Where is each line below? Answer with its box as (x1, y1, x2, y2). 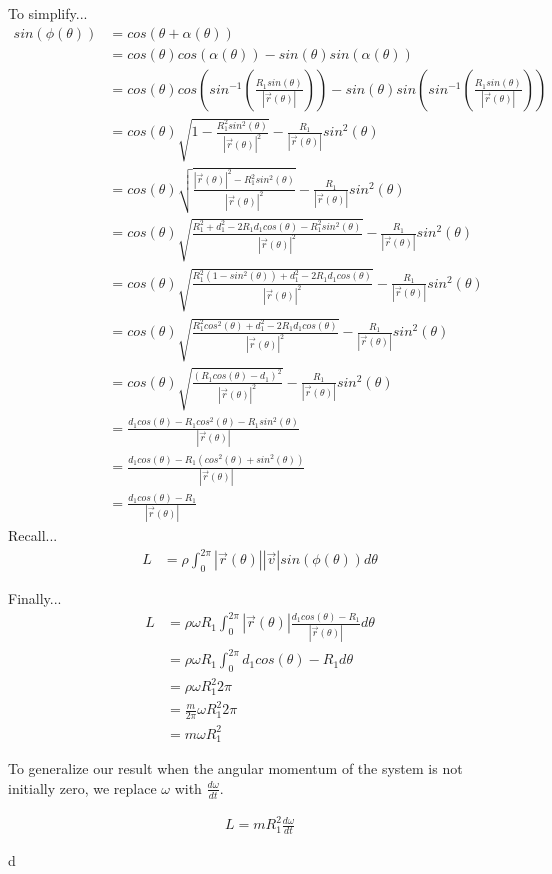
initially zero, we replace (8, 777, 157, 798)
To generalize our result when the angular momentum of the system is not (8, 758, 463, 779)
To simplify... (8, 3, 88, 23)
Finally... (8, 588, 62, 609)
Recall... (8, 525, 58, 546)
